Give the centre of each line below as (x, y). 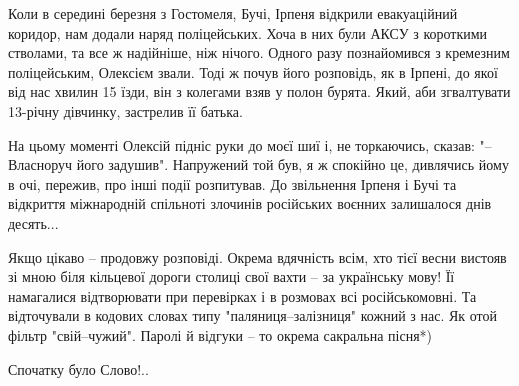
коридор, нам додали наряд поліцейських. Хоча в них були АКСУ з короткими (248, 32)
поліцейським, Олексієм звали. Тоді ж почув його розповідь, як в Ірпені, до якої (253, 71)
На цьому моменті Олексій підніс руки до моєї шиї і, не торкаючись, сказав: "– (250, 144)
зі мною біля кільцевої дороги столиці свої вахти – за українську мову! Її (231, 276)
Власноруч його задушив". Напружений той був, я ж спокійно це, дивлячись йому (258, 164)
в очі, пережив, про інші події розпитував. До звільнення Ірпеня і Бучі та (232, 183)
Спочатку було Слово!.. (78, 368)
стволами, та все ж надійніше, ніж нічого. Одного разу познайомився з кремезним (259, 52)
